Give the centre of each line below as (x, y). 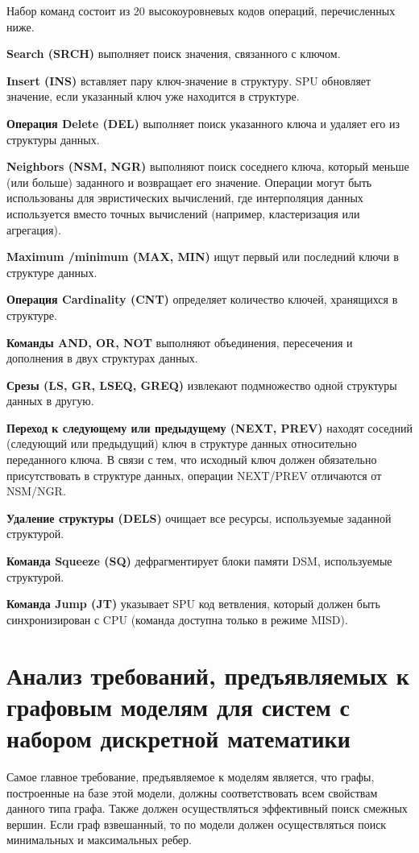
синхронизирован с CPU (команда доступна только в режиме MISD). (177, 619)
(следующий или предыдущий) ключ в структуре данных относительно (182, 443)
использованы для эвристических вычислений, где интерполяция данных (185, 198)
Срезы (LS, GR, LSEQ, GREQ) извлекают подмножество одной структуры (202, 385)
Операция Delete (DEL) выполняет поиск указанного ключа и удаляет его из (203, 123)
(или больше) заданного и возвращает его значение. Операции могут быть (189, 182)
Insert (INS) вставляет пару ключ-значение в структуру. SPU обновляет (189, 80)
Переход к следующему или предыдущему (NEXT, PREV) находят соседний (209, 427)
